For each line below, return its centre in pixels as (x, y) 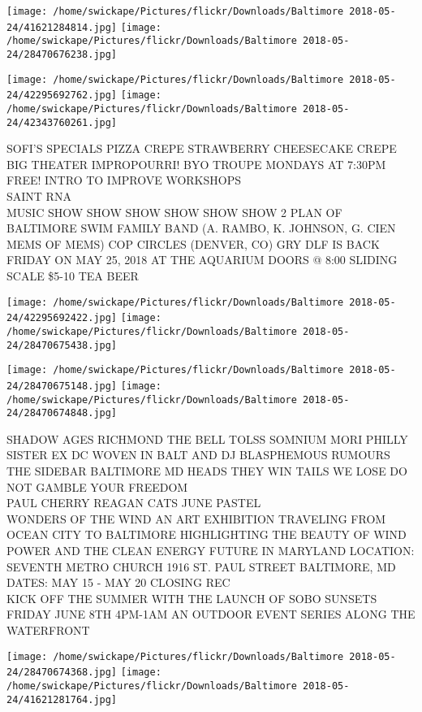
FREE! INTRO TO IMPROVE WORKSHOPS (124, 180)
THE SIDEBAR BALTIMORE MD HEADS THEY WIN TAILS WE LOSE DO (207, 471)
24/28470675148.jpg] (62, 386)
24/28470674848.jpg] (62, 413)
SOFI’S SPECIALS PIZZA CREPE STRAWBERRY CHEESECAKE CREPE (202, 148)
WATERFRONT (48, 630)
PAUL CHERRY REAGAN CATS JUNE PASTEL (134, 503)
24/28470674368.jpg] (62, 673)
